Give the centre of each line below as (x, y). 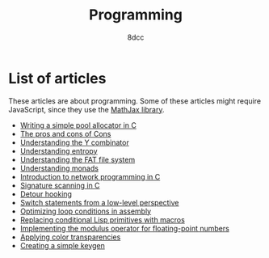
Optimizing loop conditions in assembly (86, 211)
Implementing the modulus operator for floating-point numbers (125, 228)
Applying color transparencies (70, 237)
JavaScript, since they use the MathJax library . (86, 109)
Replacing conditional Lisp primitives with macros (103, 219)
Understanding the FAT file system (78, 159)
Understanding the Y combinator (74, 142)
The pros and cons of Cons (65, 133)
